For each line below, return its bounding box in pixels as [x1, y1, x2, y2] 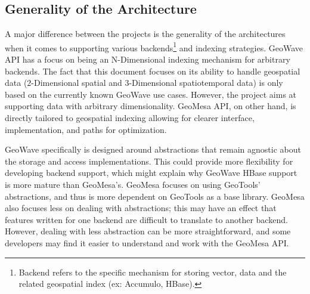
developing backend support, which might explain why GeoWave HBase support [5, 166, 297, 179]
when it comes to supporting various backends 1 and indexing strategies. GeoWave [5, 39, 303, 54]
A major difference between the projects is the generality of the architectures [5, 27, 286, 40]
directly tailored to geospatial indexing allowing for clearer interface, [5, 112, 255, 124]
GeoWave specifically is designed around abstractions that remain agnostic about [5, 143, 301, 156]
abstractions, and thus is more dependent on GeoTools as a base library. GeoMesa [5, 190, 305, 202]
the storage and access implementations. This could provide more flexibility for [5, 154, 293, 167]
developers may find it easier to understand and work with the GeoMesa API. [5, 236, 289, 249]
